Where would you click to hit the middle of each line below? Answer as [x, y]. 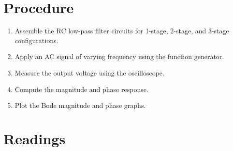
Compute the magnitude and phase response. [81, 89]
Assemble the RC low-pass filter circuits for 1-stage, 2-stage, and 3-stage [122, 31]
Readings [35, 138]
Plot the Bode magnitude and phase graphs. [80, 105]
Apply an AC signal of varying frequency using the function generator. [119, 56]
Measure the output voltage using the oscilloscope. [89, 72]
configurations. [36, 40]
